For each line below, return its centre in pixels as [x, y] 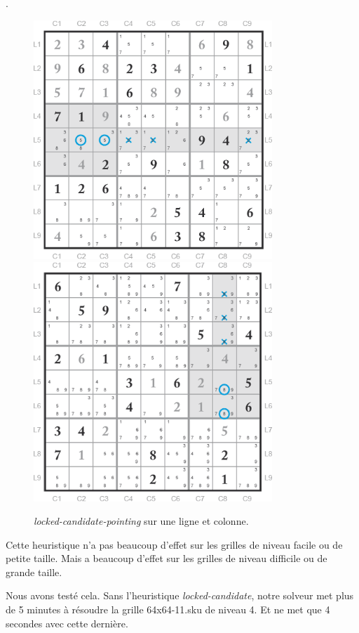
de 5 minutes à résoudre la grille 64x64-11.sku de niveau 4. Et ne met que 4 [168, 609]
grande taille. [34, 572]
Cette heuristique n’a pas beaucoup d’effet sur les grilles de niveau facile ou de [174, 544]
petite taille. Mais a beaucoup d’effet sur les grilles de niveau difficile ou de [167, 558]
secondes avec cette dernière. [67, 623]
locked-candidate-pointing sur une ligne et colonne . [141, 521]
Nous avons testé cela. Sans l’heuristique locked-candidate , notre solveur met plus [180, 595]
